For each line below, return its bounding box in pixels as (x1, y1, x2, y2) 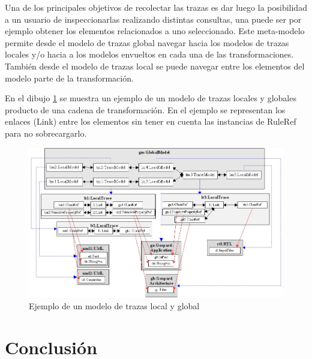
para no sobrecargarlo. (5, 126, 87, 139)
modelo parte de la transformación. (5, 71, 134, 84)
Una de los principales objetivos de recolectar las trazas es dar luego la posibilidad (5, 1, 307, 13)
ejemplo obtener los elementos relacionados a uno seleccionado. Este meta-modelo (5, 25, 305, 37)
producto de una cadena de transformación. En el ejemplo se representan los (5, 103, 286, 116)
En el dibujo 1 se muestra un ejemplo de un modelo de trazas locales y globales (5, 92, 296, 104)
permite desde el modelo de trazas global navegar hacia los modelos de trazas (5, 36, 289, 49)
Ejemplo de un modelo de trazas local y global (29, 299, 200, 312)
